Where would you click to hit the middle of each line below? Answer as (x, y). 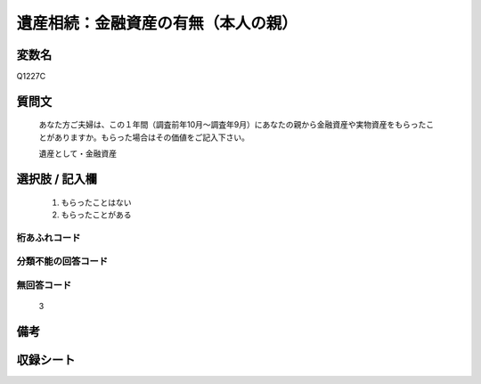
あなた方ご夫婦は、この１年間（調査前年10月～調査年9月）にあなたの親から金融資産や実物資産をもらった (232, 125)
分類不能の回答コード (62, 261)
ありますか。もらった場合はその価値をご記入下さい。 (151, 137)
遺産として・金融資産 (78, 154)
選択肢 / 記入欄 (57, 180)
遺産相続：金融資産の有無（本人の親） (157, 23)
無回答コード (44, 285)
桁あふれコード (49, 238)
